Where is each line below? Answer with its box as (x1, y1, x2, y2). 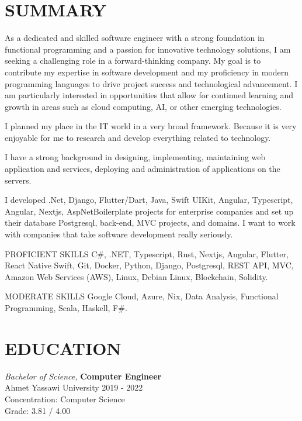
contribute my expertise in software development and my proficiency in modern (5, 65, 289, 78)
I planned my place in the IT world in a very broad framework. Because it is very (5, 120, 297, 132)
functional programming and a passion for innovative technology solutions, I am (5, 43, 291, 55)
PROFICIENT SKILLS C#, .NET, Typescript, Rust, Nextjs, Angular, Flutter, (5, 247, 289, 260)
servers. (5, 174, 32, 186)
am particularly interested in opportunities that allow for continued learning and (5, 89, 293, 101)
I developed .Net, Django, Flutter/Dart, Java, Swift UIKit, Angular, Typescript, (5, 194, 293, 206)
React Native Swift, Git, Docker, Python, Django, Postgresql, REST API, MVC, (5, 259, 294, 271)
